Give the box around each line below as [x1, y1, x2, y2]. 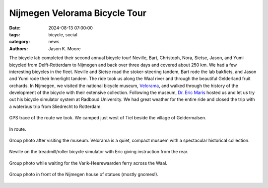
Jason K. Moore [48, 45, 81, 52]
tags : [9, 31, 20, 37]
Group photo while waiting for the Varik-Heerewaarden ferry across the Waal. [9, 160, 167, 166]
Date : [9, 25, 21, 31]
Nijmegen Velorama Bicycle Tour [9, 7, 146, 18]
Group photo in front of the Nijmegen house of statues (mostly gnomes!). [9, 172, 159, 178]
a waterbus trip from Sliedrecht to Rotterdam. [9, 103, 102, 109]
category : [9, 39, 30, 45]
